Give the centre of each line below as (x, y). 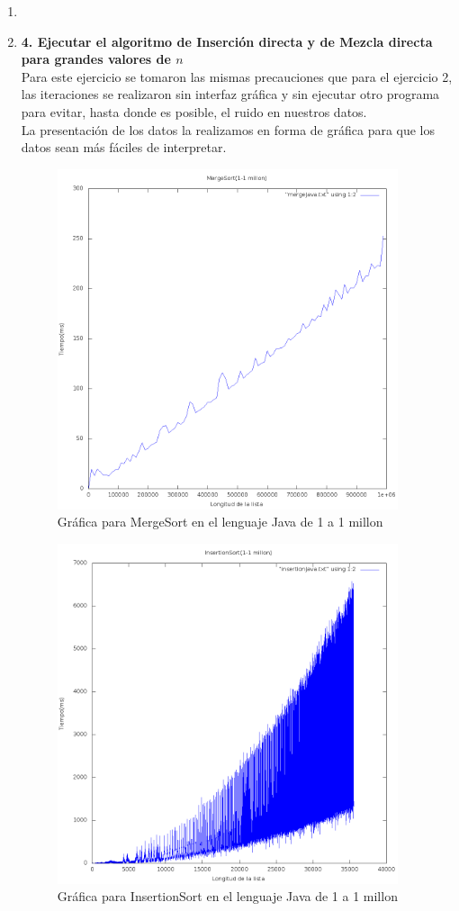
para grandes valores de (96, 59)
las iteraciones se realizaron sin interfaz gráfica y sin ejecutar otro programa (230, 94)
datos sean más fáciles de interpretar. (124, 147)
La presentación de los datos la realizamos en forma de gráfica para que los (228, 129)
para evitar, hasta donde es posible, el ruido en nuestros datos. (194, 111)
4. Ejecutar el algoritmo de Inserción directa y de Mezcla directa (227, 41)
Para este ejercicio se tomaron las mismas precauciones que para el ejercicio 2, (237, 76)
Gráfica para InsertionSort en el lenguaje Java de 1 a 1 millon (227, 896)
